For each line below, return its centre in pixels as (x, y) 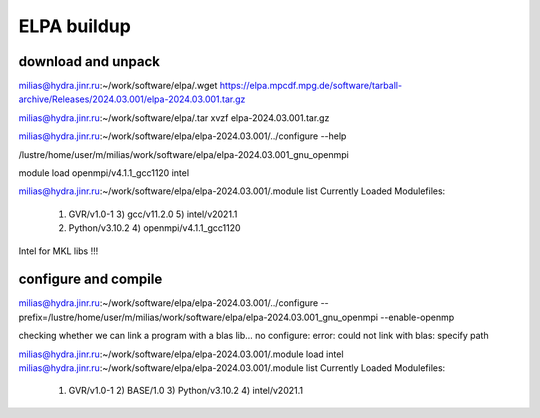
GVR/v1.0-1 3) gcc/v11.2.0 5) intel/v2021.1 (153, 214)
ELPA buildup (75, 26)
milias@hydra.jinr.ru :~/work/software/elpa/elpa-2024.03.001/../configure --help (182, 136)
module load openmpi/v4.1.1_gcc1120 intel (104, 173)
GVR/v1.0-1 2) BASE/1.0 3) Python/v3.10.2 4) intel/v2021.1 (186, 391)
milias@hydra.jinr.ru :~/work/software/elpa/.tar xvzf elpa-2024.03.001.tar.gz (174, 117)
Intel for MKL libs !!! (58, 251)
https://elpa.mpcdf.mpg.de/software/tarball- (311, 86)
